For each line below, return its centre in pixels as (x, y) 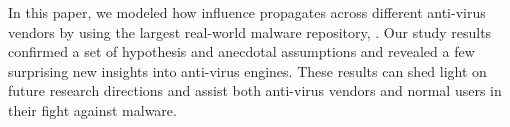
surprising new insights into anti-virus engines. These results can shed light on (247, 70)
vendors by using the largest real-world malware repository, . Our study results (250, 31)
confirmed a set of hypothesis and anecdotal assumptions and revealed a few (241, 51)
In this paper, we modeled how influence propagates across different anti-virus (247, 12)
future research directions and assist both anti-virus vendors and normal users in (255, 90)
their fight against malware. (92, 109)
